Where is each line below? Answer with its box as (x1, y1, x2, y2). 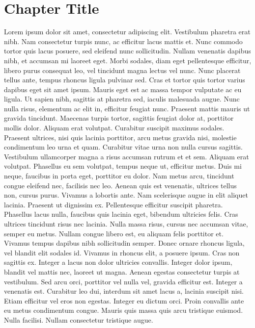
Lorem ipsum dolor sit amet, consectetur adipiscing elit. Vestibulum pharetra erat (4, 26, 251, 37)
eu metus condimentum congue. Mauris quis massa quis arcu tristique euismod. (4, 305, 243, 315)
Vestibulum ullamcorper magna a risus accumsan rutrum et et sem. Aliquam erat (4, 151, 249, 161)
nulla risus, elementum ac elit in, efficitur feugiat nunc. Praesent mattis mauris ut (4, 103, 250, 113)
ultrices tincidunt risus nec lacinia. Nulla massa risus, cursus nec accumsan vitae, (4, 219, 248, 228)
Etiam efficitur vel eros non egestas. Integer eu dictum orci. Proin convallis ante (4, 295, 244, 305)
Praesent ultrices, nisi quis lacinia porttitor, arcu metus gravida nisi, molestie (4, 132, 237, 142)
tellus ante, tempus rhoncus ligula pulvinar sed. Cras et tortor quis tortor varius (4, 75, 245, 85)
